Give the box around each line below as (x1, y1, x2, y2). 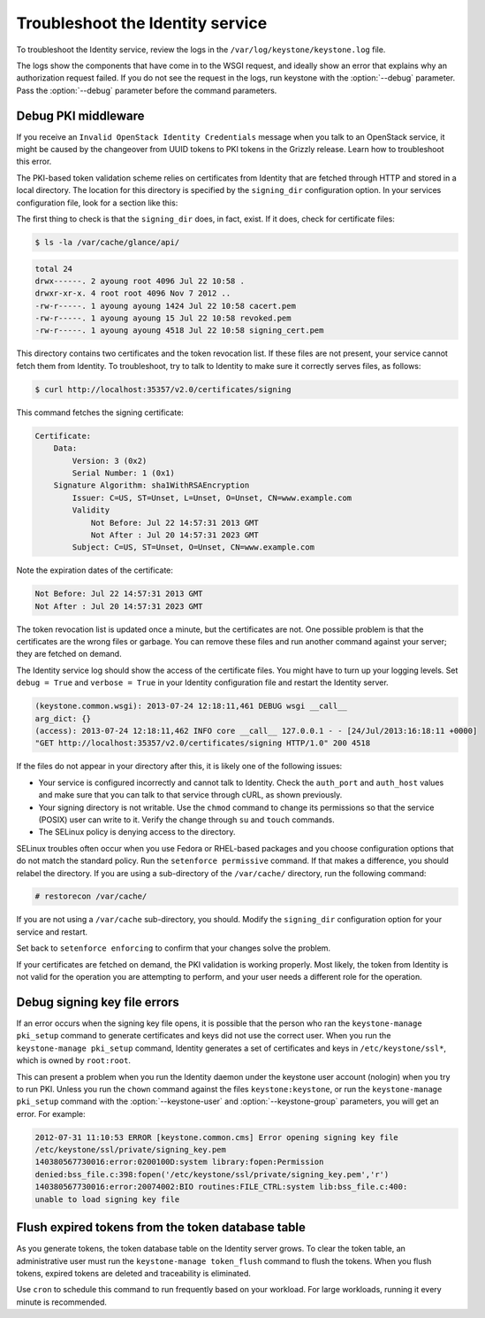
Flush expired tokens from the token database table (16, 1220, 307, 1235)
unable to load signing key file (34, 1194, 180, 1204)
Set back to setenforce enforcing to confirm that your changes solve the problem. (16, 943, 331, 953)
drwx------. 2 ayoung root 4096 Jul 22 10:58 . (34, 275, 245, 286)
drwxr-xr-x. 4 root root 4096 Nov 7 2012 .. (34, 289, 231, 298)
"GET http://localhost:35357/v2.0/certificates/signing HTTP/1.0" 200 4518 (34, 738, 371, 748)
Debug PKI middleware (16, 108, 145, 123)
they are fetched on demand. (16, 649, 123, 659)
